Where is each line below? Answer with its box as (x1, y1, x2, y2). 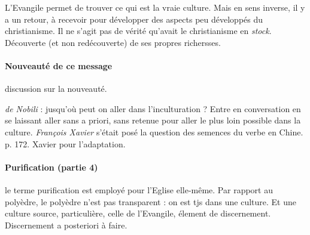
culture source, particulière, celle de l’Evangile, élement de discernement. (5, 207, 271, 219)
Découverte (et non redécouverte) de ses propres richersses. (5, 36, 221, 48)
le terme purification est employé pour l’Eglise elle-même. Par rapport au (5, 183, 273, 196)
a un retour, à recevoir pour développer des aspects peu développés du (5, 13, 263, 25)
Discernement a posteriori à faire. (5, 218, 127, 231)
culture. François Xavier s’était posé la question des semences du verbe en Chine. (5, 125, 303, 138)
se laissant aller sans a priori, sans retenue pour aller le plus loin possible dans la (5, 114, 301, 126)
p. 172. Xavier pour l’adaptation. (5, 137, 126, 150)
